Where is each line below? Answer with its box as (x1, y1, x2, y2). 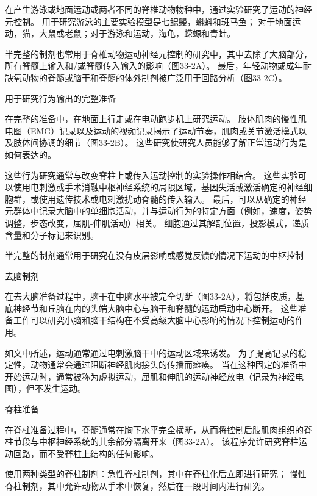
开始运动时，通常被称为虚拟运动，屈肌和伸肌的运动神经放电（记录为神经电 (5, 370, 304, 383)
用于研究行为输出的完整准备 (5, 92, 116, 104)
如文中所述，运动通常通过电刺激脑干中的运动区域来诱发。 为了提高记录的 (5, 346, 298, 359)
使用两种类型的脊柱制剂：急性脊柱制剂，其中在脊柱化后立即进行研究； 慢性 (5, 467, 307, 480)
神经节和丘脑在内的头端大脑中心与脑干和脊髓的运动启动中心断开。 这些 (13, 301, 298, 314)
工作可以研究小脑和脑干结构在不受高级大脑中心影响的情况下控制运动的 (13, 314, 295, 326)
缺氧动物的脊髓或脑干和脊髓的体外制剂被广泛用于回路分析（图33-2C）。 (5, 71, 287, 84)
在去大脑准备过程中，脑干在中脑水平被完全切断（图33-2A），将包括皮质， (5, 290, 296, 303)
